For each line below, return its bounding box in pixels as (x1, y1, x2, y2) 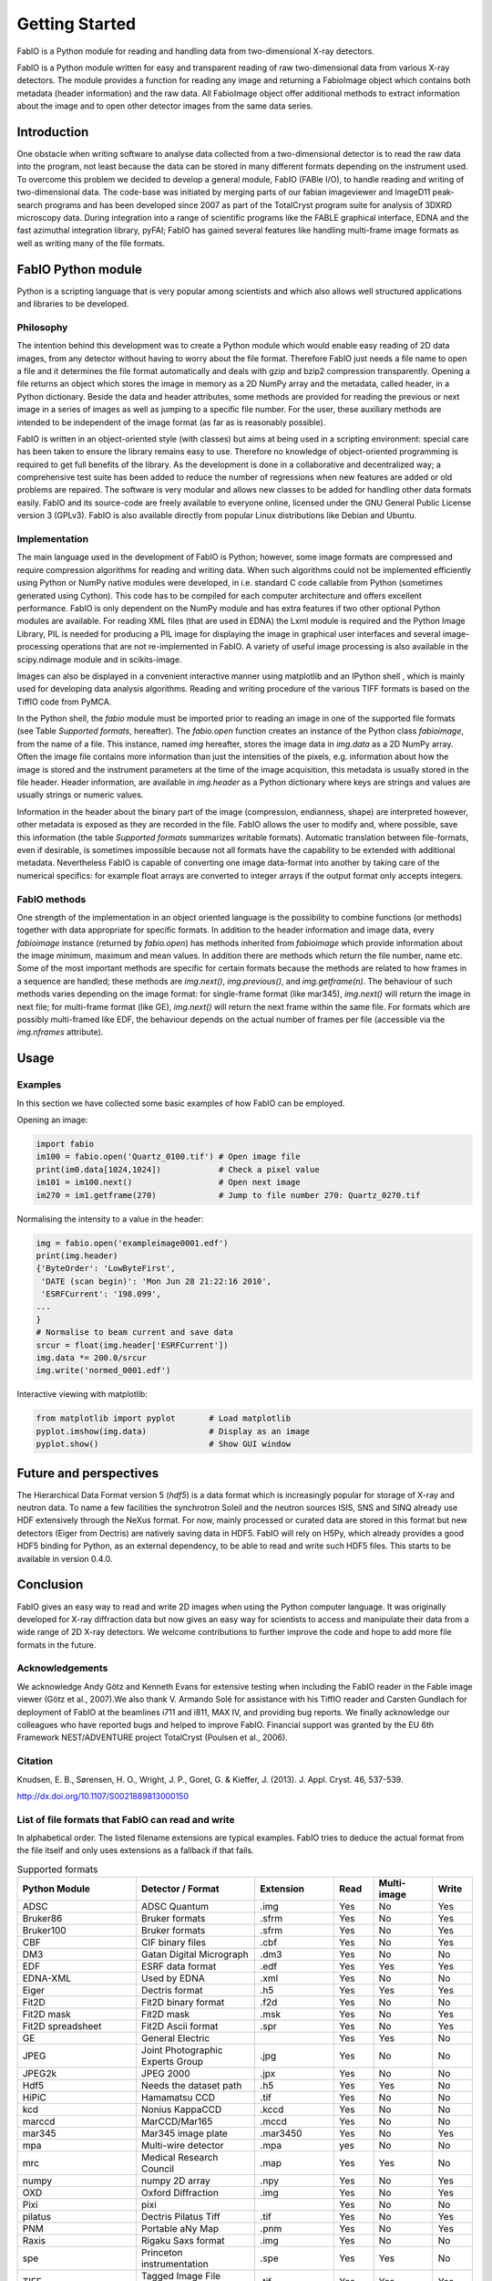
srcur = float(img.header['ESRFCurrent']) (36, 1339, 229, 1350)
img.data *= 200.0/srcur (36, 1353, 148, 1363)
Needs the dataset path (141, 2079, 242, 2092)
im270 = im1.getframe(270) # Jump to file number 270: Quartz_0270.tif (36, 1190, 421, 1200)
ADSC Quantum (141, 1901, 210, 1913)
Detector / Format (141, 1882, 220, 1895)
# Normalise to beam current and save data (36, 1328, 234, 1338)
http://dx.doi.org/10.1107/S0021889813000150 (16, 1790, 189, 1801)
